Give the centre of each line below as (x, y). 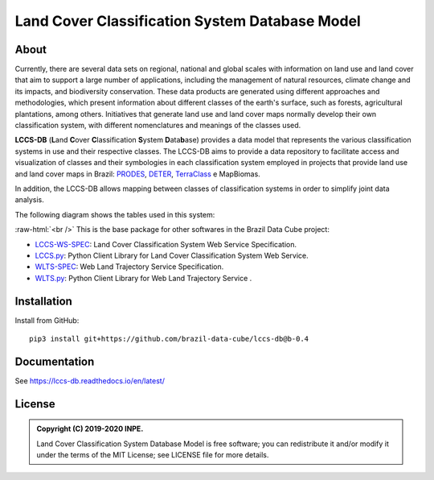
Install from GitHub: (47, 320)
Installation (43, 301)
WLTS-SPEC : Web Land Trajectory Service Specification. (129, 267)
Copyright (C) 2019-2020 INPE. (90, 429)
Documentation (55, 361)
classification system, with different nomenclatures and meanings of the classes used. (158, 126)
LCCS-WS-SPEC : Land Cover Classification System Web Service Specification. (166, 244)
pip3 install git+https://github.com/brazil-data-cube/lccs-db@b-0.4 (169, 339)
